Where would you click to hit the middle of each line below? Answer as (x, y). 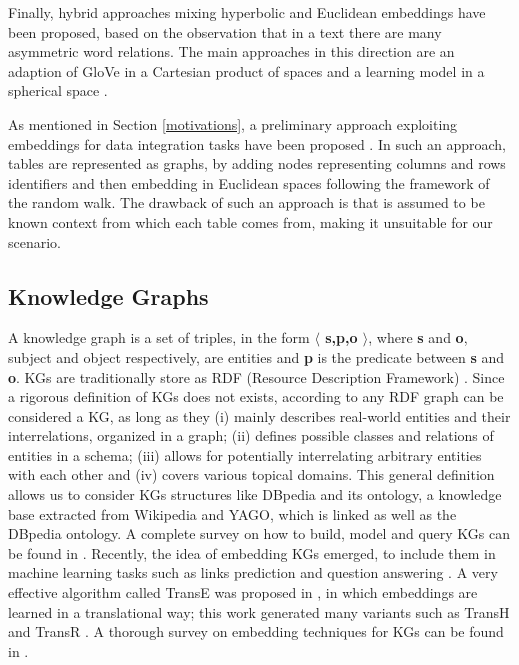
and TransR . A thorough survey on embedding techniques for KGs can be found (256, 631)
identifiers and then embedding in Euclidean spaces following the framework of (249, 182)
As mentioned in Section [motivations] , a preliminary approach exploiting (233, 123)
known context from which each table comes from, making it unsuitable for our (250, 221)
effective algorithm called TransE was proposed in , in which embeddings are (243, 592)
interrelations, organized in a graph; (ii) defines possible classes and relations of (251, 435)
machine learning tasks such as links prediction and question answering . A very (253, 572)
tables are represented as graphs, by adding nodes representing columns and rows (257, 163)
